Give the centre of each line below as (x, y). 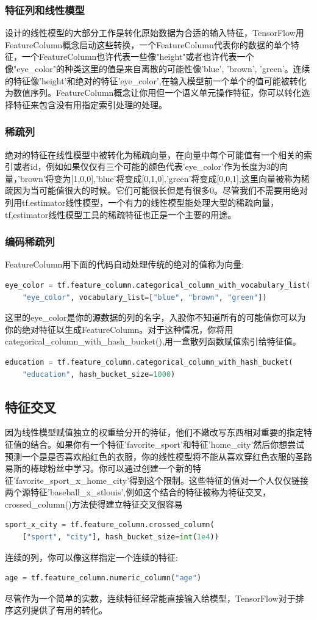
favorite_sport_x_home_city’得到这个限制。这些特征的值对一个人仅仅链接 (162, 480)
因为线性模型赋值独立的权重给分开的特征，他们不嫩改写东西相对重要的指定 (154, 432)
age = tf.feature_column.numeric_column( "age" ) (103, 578)
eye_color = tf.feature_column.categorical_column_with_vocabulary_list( (158, 285)
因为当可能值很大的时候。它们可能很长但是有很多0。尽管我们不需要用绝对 (160, 190)
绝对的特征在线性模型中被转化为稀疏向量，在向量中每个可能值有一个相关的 (154, 154)
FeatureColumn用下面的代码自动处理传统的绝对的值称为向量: (125, 264)
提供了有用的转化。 (69, 610)
